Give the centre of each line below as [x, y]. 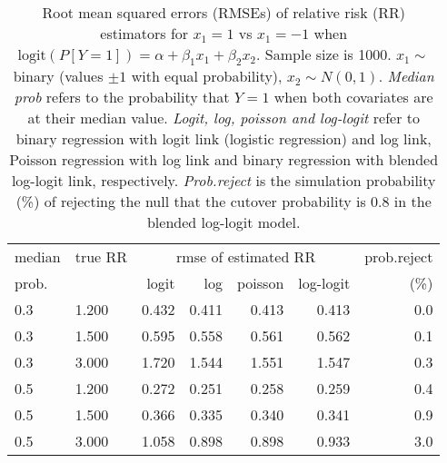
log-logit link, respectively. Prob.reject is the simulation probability [223, 181]
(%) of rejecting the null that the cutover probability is [191, 202]
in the [412, 202]
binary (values [58, 76]
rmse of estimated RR [246, 257]
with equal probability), [207, 76]
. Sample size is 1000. [324, 54]
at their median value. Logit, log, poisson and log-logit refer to [223, 118]
